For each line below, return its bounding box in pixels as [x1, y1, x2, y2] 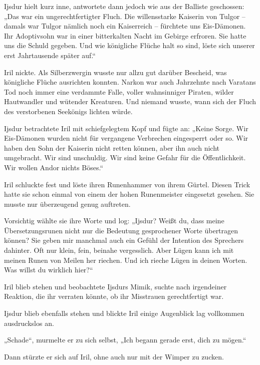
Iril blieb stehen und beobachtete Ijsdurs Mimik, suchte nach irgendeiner [4, 281, 227, 291]
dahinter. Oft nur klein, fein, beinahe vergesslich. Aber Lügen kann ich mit [4, 245, 234, 255]
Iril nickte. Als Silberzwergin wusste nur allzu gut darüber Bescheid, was [4, 67, 227, 77]
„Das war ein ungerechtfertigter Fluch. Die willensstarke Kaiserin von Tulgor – [4, 11, 245, 21]
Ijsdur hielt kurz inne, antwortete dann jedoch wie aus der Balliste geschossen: [4, 1, 244, 11]
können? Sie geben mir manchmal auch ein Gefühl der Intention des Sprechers [4, 235, 244, 245]
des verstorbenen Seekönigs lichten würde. [4, 106, 133, 116]
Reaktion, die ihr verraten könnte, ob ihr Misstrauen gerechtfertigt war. [4, 291, 224, 301]
